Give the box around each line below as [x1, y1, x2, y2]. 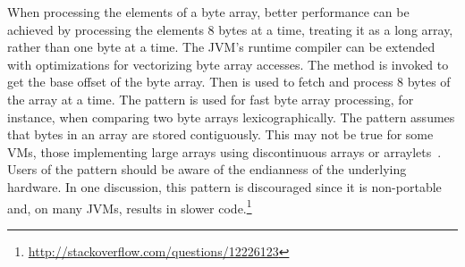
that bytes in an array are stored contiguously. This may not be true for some [7, 125, 434, 144]
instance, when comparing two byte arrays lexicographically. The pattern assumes [7, 107, 455, 126]
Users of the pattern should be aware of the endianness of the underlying [7, 160, 407, 179]
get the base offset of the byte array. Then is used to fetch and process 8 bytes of [7, 72, 451, 91]
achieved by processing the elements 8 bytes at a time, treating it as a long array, [7, 20, 453, 38]
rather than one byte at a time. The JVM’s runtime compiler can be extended [7, 38, 435, 56]
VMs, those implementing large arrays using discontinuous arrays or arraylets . [7, 142, 442, 161]
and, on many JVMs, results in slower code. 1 [7, 196, 252, 217]
